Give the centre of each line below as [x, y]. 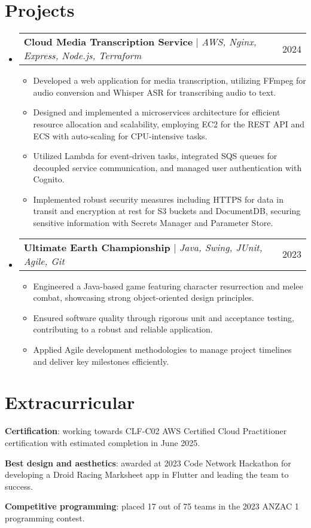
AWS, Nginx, [229, 42]
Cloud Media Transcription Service [108, 42]
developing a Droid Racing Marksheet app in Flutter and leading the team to [147, 474]
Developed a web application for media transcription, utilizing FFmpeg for [170, 80]
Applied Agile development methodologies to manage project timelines [162, 350]
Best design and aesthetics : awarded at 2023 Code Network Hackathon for [148, 463]
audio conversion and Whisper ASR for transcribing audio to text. [155, 92]
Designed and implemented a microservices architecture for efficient [157, 112]
